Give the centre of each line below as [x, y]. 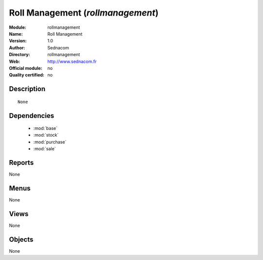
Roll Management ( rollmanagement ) [84, 13]
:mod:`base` [46, 128]
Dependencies [32, 115]
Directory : [19, 55]
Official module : [26, 68]
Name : [16, 34]
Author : [17, 48]
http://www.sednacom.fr [72, 61]
